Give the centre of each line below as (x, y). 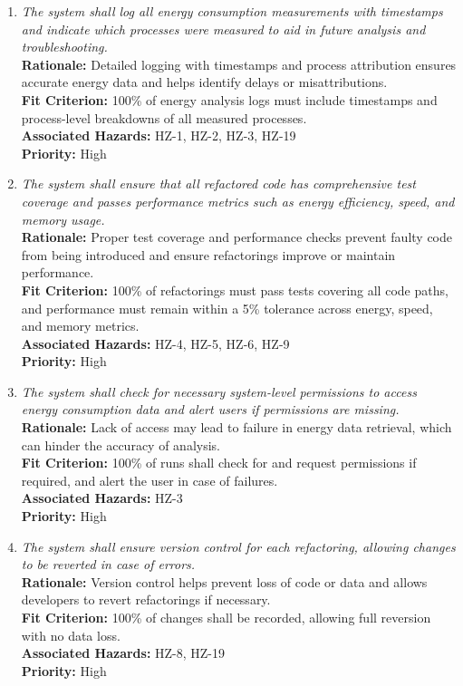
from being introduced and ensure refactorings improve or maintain (208, 254)
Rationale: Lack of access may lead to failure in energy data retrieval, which (236, 427)
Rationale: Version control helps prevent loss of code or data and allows (224, 581)
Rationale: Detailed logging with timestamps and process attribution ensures (239, 64)
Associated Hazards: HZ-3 (102, 498)
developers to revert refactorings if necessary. (146, 599)
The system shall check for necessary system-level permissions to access (219, 391)
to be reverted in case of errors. (108, 564)
